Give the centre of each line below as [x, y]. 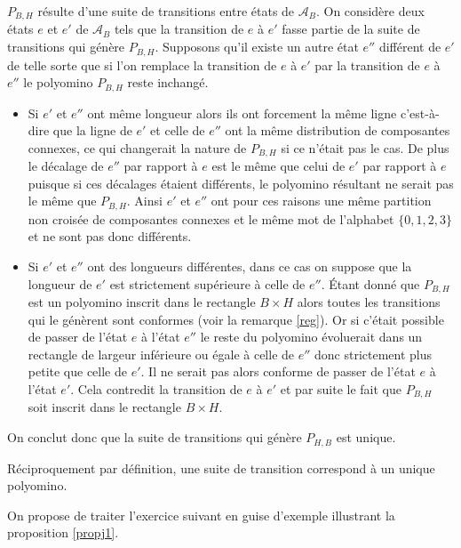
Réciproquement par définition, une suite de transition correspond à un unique [221, 467]
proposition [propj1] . [63, 532]
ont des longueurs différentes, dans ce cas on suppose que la [250, 266]
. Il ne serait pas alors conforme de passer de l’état [278, 371]
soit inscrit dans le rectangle [104, 407]
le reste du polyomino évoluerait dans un [311, 337]
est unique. [366, 437]
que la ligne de [92, 130]
